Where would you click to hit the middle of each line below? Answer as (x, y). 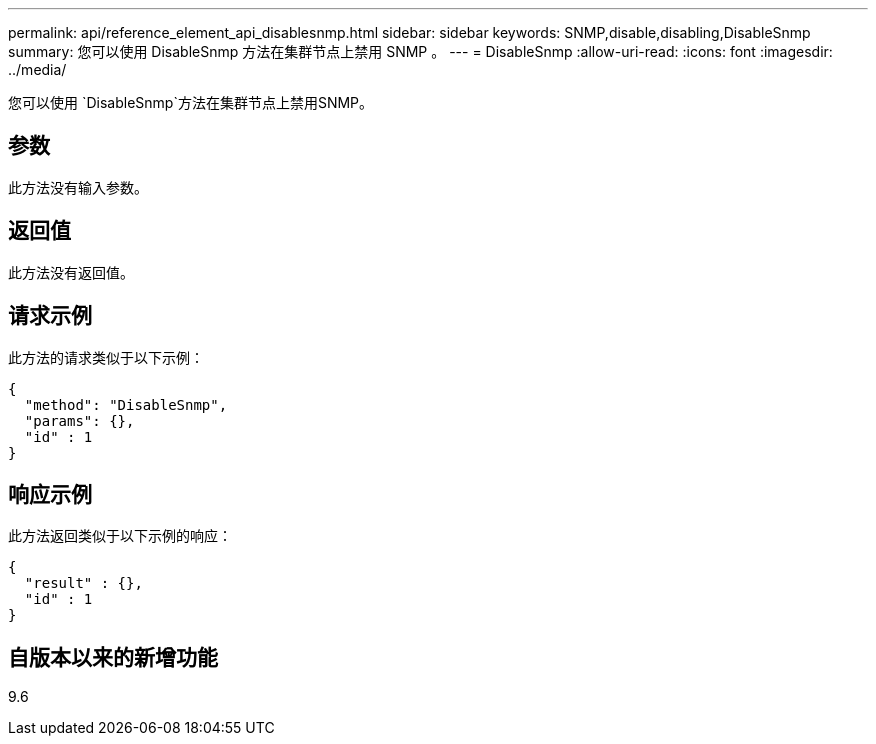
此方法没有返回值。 (71, 272)
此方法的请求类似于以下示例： (106, 357)
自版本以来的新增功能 (113, 657)
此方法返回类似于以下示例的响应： (120, 536)
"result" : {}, (83, 583)
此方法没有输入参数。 (78, 187)
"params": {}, (79, 420)
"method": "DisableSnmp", (126, 404)
